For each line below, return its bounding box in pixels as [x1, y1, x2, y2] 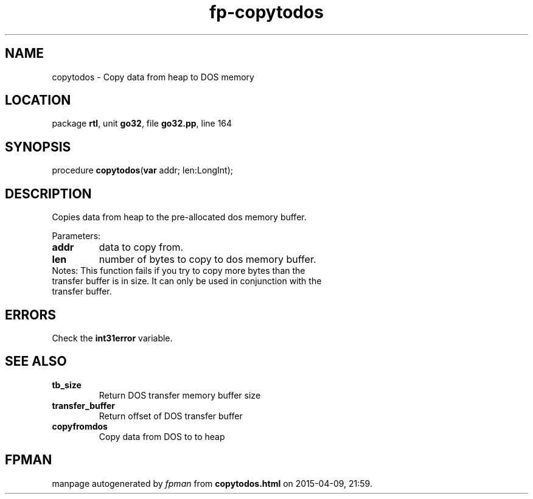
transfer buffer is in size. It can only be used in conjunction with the [52, 276, 322, 287]
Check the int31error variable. [52, 332, 173, 343]
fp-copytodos [209, 2, 324, 23]
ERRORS [5, 307, 57, 323]
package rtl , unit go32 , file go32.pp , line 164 [52, 118, 232, 129]
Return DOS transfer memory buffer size [99, 389, 261, 400]
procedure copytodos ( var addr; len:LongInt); [52, 165, 233, 176]
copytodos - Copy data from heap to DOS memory [52, 71, 254, 82]
